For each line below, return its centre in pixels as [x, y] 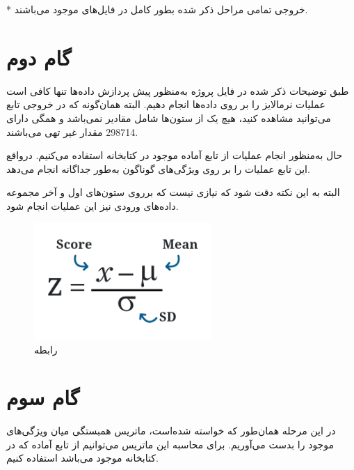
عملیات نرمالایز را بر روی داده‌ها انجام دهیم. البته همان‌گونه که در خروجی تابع [166, 104]
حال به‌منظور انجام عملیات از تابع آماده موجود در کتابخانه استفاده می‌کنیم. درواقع [175, 155]
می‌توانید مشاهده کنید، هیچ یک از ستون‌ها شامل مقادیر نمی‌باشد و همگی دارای [169, 117]
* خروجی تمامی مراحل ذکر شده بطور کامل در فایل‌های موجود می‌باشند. [157, 9]
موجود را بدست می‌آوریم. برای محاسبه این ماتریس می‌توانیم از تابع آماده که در [170, 444]
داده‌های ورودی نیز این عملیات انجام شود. [92, 205]
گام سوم [43, 397]
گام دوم [39, 57]
